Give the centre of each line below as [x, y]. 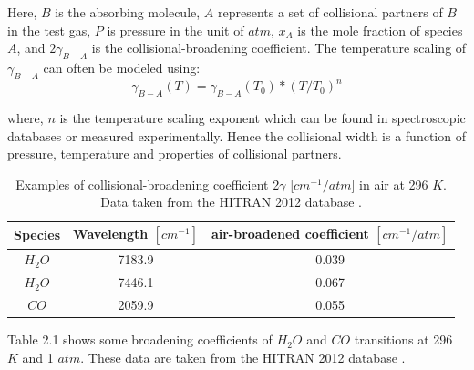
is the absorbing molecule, [128, 12]
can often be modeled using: [122, 67]
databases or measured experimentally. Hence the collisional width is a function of [237, 135]
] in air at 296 [390, 184]
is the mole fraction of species [380, 30]
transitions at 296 [403, 339]
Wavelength [111, 234]
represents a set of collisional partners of [330, 12]
